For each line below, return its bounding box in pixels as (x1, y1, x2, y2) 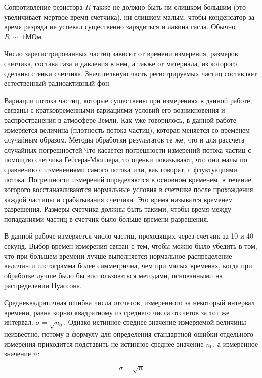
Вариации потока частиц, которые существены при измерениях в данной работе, (4, 94, 252, 105)
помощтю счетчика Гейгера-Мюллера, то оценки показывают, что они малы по (4, 154, 247, 165)
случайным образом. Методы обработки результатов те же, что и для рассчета (4, 134, 245, 145)
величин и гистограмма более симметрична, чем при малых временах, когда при (4, 260, 252, 271)
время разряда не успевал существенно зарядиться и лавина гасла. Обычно (4, 21, 236, 32)
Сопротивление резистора (4, 2, 83, 12)
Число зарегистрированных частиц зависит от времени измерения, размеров (4, 48, 238, 59)
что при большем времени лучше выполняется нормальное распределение (4, 250, 232, 261)
